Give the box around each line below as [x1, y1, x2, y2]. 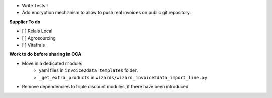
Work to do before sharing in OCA [9, 51, 82, 57]
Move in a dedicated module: [22, 60, 83, 66]
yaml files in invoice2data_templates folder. [39, 67, 138, 73]
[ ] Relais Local [22, 28, 53, 34]
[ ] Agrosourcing [22, 35, 56, 41]
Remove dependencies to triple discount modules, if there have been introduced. [22, 83, 190, 89]
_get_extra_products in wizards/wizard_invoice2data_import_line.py [39, 74, 208, 80]
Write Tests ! [22, 3, 48, 8]
